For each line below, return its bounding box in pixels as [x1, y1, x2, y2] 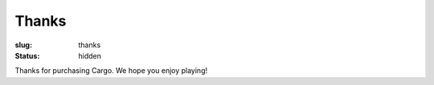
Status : [14, 51, 40, 60]
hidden [78, 51, 102, 60]
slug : [14, 40, 32, 50]
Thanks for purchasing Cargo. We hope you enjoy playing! [14, 66, 208, 75]
